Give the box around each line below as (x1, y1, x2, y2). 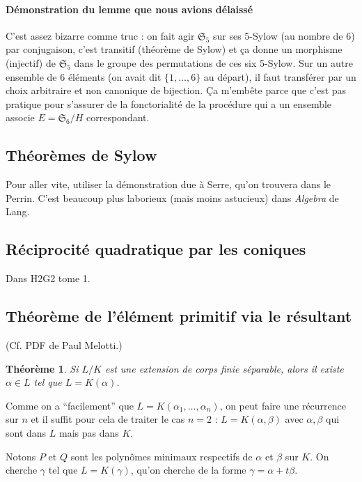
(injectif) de (6, 55, 56, 70)
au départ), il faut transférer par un (203, 69, 356, 84)
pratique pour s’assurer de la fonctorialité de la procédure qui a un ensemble (6, 96, 332, 111)
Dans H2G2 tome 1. (6, 271, 90, 286)
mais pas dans (58, 425, 119, 440)
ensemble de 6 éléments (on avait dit (6, 69, 162, 84)
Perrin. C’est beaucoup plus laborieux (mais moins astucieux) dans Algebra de (6, 190, 339, 205)
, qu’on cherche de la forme (130, 462, 246, 477)
